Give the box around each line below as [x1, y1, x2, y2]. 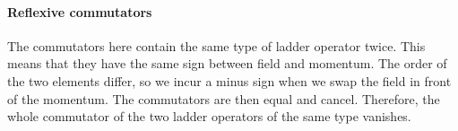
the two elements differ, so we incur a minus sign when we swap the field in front [7, 71, 452, 90]
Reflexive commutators [7, 2, 152, 21]
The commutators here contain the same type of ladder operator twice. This [7, 36, 426, 55]
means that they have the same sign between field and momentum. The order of [7, 54, 447, 73]
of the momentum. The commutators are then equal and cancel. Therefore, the [7, 89, 440, 108]
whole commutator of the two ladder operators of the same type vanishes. [7, 107, 411, 126]
